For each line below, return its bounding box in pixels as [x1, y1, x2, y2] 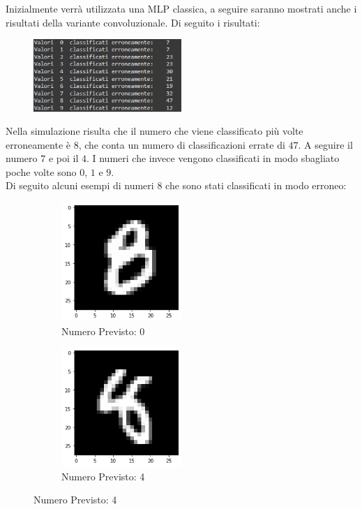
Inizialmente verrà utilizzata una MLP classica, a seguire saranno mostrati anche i [6, 1, 357, 15]
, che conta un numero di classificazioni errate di [78, 137, 285, 152]
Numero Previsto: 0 [61, 323, 145, 338]
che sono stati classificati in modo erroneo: [165, 178, 347, 193]
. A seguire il [298, 137, 353, 152]
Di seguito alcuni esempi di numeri [6, 178, 154, 193]
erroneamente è [6, 137, 71, 152]
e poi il [48, 151, 79, 165]
